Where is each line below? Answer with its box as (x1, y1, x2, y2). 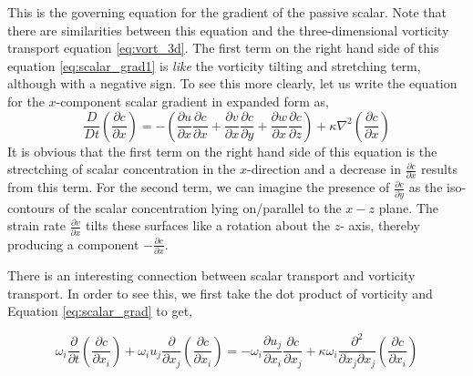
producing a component (7, 234, 139, 253)
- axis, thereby (340, 216, 420, 235)
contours (7, 198, 55, 217)
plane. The (378, 198, 438, 217)
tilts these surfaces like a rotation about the (86, 216, 331, 235)
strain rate (7, 216, 66, 235)
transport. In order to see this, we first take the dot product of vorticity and (7, 283, 433, 302)
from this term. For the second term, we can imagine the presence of (7, 178, 390, 197)
